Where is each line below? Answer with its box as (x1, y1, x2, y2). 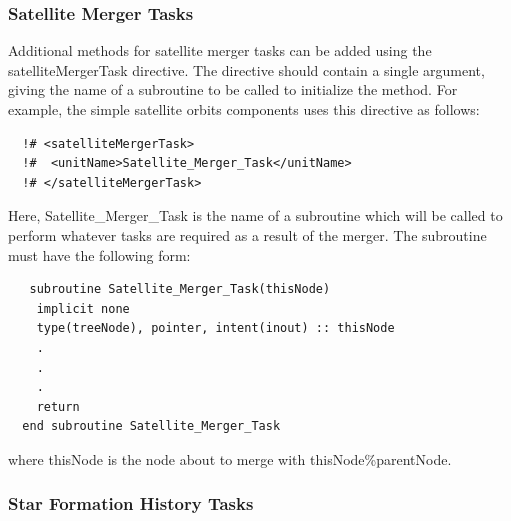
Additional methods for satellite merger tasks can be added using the (8, 40, 432, 61)
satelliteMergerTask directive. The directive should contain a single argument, (8, 59, 485, 80)
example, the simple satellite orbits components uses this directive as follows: (8, 99, 480, 119)
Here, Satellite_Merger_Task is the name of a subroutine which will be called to (8, 205, 503, 226)
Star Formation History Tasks (8, 491, 254, 516)
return (36, 399, 80, 414)
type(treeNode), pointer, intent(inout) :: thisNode (36, 321, 395, 336)
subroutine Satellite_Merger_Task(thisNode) (29, 282, 331, 297)
